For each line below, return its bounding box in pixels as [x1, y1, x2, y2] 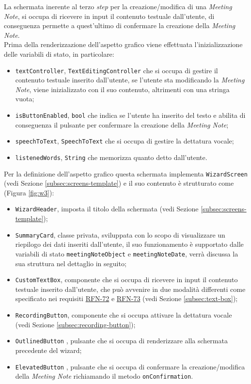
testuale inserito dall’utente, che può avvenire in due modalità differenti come [15, 284, 246, 294]
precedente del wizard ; [15, 345, 82, 355]
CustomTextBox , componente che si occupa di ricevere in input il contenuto [15, 274, 238, 285]
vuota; [15, 94, 34, 104]
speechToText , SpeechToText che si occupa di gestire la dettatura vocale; [15, 136, 234, 146]
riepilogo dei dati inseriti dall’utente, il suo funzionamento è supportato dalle [15, 239, 244, 249]
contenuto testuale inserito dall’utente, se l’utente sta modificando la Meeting [15, 75, 245, 85]
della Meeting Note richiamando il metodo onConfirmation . [15, 371, 193, 381]
